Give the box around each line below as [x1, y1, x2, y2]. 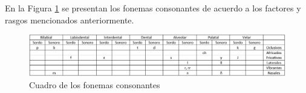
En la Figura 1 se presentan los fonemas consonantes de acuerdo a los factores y [5, 2, 301, 14]
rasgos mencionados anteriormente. [5, 13, 134, 26]
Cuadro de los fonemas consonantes [29, 78, 160, 91]
